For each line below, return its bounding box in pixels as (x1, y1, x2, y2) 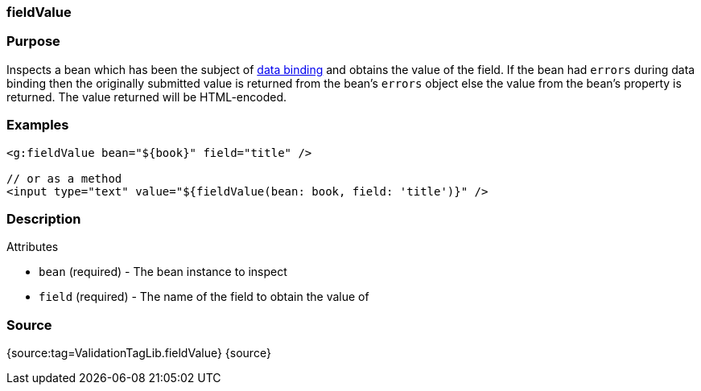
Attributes (6, 240, 59, 254)
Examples (6, 117, 69, 134)
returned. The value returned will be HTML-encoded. (6, 89, 287, 104)
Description (6, 210, 81, 227)
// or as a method (6, 171, 122, 185)
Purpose (6, 33, 60, 50)
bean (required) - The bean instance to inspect (39, 265, 287, 279)
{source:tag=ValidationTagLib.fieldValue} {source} (6, 346, 271, 360)
